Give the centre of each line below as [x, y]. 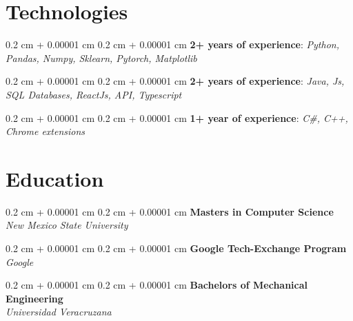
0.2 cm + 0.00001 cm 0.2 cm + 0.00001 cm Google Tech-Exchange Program [176, 248]
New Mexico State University [67, 225]
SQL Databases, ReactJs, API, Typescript [94, 94]
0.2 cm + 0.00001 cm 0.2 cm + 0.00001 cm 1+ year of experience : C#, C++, [177, 117]
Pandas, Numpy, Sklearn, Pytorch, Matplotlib [101, 58]
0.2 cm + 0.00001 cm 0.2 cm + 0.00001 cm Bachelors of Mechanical [157, 285]
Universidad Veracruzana [59, 312]
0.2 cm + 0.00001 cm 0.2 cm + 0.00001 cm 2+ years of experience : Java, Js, [175, 81]
